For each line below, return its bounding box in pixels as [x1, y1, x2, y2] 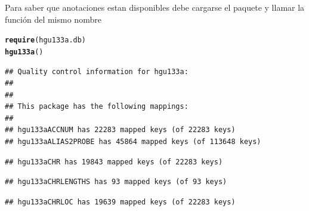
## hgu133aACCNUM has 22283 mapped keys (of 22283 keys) [5, 126, 236, 134]
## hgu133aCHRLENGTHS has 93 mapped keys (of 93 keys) [5, 178, 227, 186]
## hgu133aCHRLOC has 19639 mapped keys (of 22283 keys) [5, 197, 236, 206]
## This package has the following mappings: [5, 102, 189, 111]
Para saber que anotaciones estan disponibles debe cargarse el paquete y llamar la [5, 1, 305, 13]
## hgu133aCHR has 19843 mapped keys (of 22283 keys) [5, 157, 223, 166]
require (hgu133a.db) [5, 36, 86, 45]
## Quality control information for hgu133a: [5, 67, 189, 76]
